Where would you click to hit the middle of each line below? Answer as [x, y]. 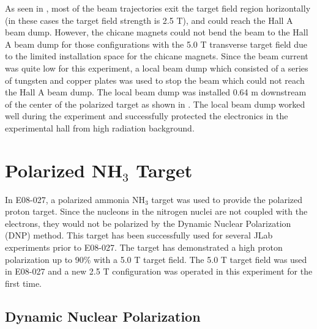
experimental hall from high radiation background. [100, 128]
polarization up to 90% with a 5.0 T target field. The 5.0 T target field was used [156, 259]
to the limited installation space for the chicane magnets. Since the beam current [157, 56]
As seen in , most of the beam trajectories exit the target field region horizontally [158, 8]
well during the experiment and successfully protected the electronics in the [147, 116]
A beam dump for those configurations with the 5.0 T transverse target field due [156, 44]
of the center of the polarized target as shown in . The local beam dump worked [155, 104]
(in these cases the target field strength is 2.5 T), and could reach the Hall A [149, 20]
